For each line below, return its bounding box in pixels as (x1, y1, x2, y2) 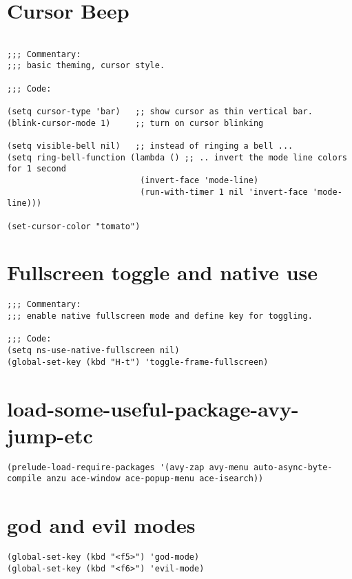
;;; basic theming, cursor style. (7, 61, 165, 71)
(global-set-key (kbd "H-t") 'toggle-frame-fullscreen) (7, 357, 269, 367)
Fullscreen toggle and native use (7, 258, 318, 286)
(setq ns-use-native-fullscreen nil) (7, 346, 180, 356)
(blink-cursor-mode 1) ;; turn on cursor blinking (7, 118, 264, 128)
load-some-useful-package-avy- (7, 394, 299, 422)
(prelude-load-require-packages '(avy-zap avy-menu (7, 462, 249, 472)
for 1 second (7, 164, 66, 174)
